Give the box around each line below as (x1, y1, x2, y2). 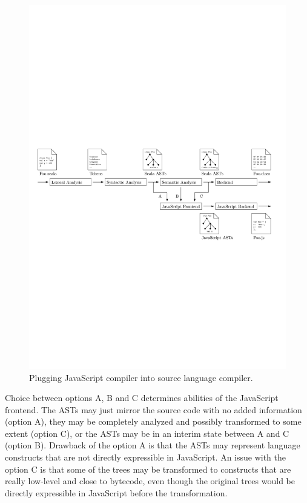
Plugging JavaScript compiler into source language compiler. (29, 371, 253, 383)
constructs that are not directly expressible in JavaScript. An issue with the (5, 451, 286, 464)
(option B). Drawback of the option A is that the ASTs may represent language (5, 439, 300, 451)
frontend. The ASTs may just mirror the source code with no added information (5, 403, 302, 416)
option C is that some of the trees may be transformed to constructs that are (5, 462, 291, 475)
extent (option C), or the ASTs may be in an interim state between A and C (5, 427, 289, 439)
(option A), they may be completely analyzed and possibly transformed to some (5, 415, 302, 428)
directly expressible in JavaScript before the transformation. (5, 486, 228, 499)
